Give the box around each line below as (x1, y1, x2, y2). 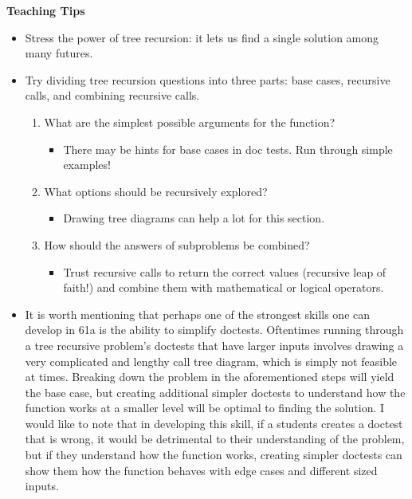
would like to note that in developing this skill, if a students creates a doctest (25, 415, 403, 431)
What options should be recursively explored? (44, 183, 268, 199)
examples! (63, 156, 111, 173)
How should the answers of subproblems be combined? (44, 236, 310, 253)
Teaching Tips (6, 2, 85, 18)
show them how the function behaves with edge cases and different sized (25, 462, 378, 478)
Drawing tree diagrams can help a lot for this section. (63, 210, 325, 226)
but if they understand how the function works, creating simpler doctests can (25, 446, 402, 463)
